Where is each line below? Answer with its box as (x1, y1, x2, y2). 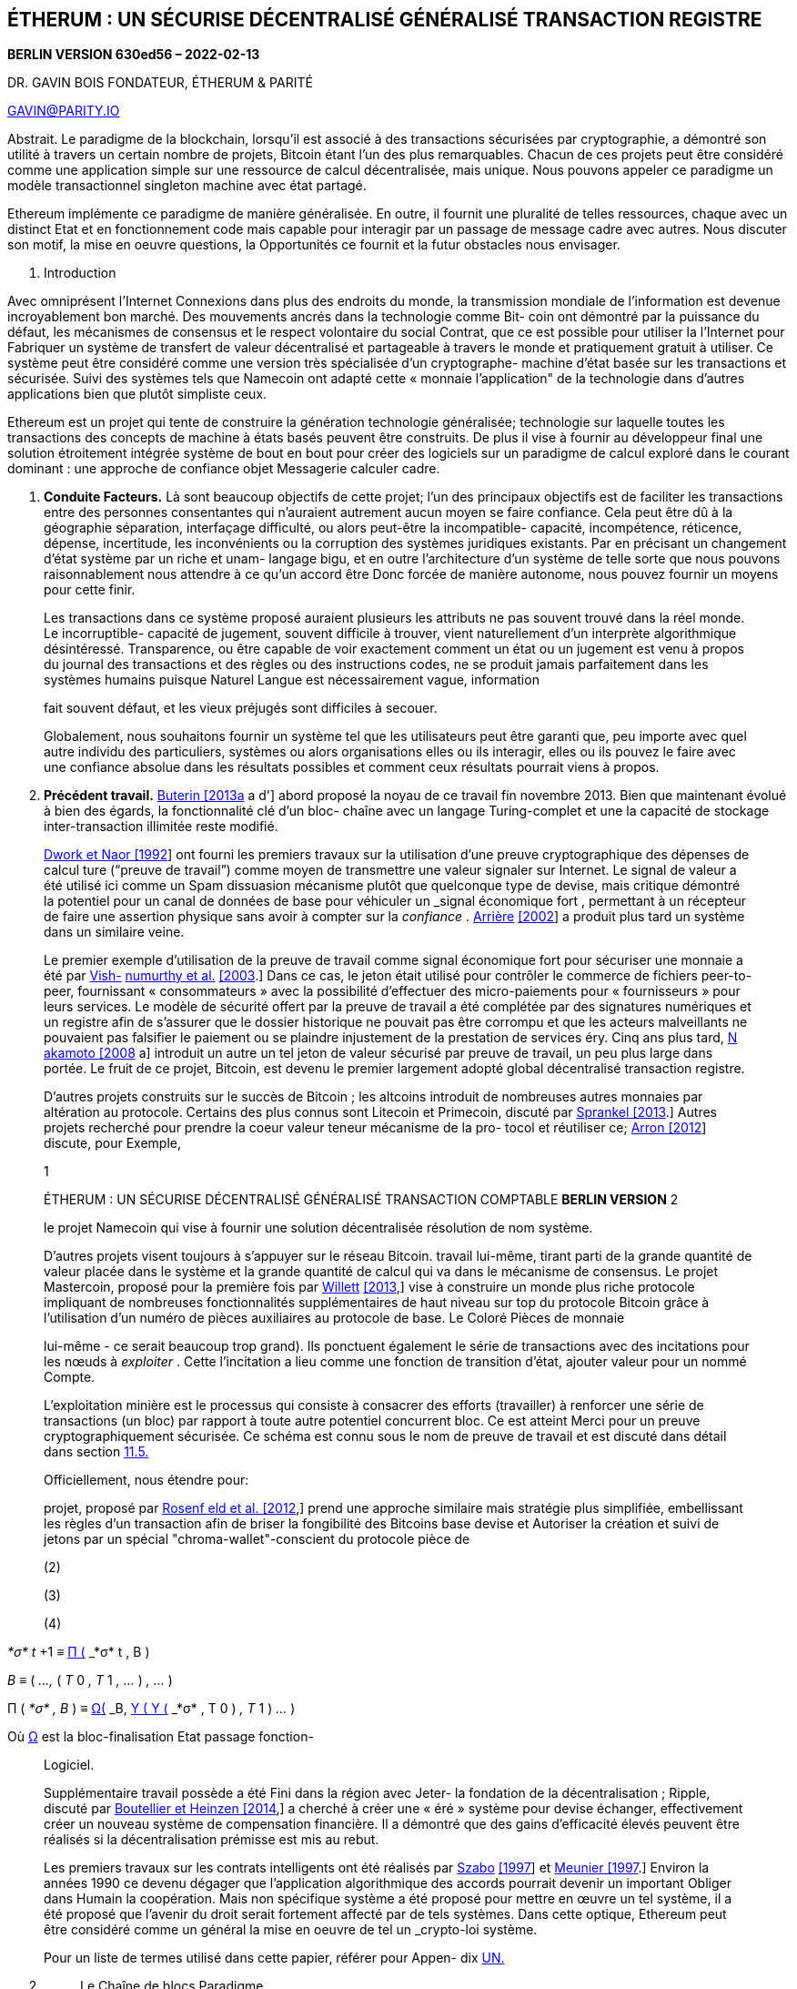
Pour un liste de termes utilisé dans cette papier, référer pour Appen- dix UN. (44, 1950, 505, 1966)
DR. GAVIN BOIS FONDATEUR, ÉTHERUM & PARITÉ (7, 75, 313, 91)
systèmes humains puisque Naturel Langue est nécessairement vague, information (44, 672, 540, 688)
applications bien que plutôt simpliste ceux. (7, 386, 267, 402)
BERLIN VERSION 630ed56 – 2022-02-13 (7, 46, 260, 63)
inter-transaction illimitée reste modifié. (44, 818, 278, 835)
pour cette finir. (44, 582, 136, 598)
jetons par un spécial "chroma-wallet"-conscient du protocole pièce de (44, 1531, 470, 1548)
